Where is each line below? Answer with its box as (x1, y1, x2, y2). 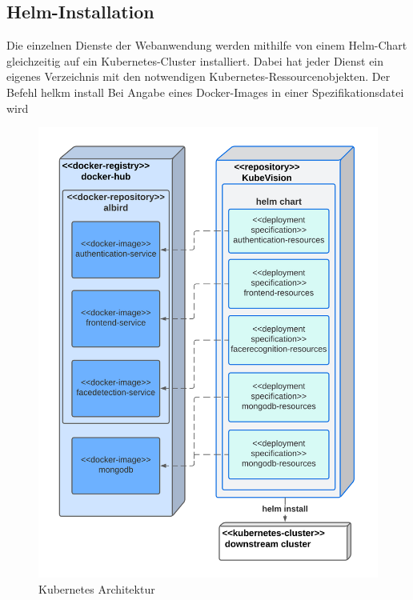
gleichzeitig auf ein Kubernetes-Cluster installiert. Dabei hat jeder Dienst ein (6, 52, 384, 69)
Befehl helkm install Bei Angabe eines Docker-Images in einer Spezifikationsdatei (6, 83, 404, 100)
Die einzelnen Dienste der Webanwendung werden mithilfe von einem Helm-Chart (6, 37, 407, 54)
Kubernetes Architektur (38, 580, 155, 597)
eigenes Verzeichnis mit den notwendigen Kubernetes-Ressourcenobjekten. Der (6, 68, 391, 85)
